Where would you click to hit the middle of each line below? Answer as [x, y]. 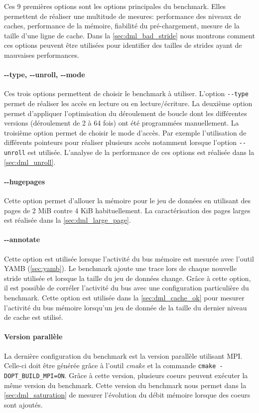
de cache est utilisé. [34, 317]
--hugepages [25, 181]
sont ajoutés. [23, 404]
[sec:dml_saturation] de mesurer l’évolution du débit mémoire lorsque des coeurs [127, 395]
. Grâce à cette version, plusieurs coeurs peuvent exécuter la [156, 375]
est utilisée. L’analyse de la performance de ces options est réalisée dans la [141, 152]
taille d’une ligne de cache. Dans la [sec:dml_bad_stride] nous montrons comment [129, 35]
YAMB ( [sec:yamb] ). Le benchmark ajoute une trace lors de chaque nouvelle [120, 268]
